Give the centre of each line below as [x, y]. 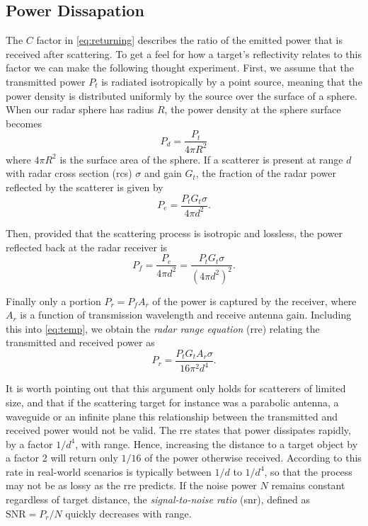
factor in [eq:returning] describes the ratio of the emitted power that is [190, 40]
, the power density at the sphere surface [253, 109]
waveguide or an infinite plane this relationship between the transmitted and [172, 416]
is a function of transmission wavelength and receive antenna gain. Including [186, 315]
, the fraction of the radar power [266, 173]
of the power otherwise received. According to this [253, 458]
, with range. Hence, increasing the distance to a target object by [217, 444]
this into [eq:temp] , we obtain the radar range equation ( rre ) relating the [163, 328]
